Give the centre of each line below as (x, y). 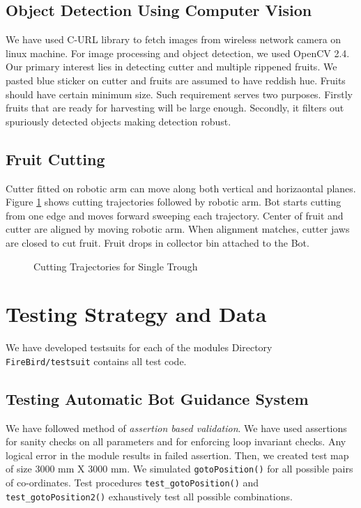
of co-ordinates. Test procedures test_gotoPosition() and (132, 483)
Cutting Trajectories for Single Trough (116, 266)
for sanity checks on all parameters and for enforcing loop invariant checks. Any (176, 441)
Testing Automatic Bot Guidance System (157, 398)
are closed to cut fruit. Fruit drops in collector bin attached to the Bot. (158, 242)
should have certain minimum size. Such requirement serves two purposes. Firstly (179, 94)
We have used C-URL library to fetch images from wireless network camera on (174, 39)
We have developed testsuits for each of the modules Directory (139, 347)
